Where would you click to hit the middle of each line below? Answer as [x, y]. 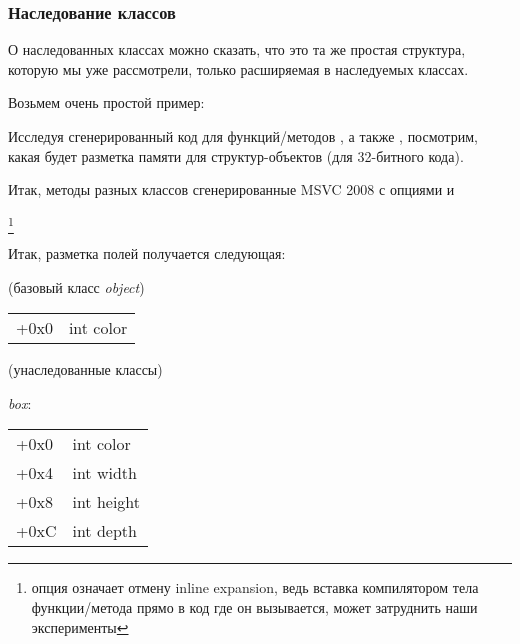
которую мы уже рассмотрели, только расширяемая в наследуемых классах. [238, 68]
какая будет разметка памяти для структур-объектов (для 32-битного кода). [236, 155]
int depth [104, 531]
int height [106, 502]
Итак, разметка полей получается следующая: [147, 253]
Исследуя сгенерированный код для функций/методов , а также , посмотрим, [243, 136]
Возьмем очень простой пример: [106, 102]
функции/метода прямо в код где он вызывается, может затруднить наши [254, 607]
